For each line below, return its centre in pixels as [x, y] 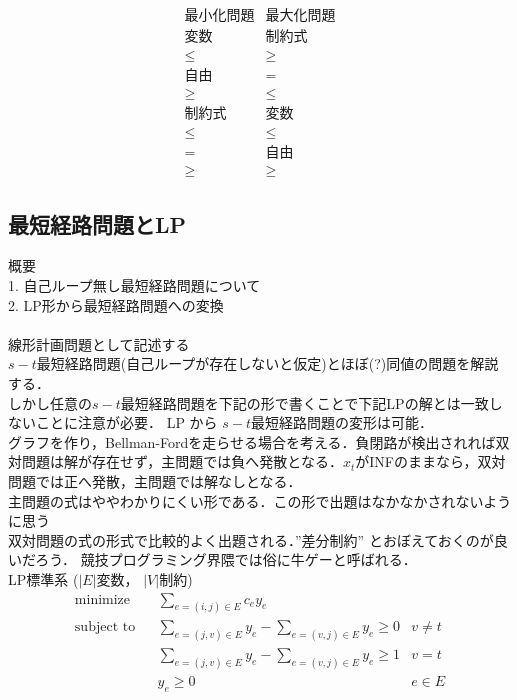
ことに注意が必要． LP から [126, 422]
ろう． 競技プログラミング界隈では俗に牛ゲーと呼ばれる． [226, 559]
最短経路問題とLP [97, 223]
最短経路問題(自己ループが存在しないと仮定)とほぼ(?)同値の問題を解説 [267, 363]
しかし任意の [50, 402]
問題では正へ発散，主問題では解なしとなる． [155, 481]
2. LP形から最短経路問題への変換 [116, 304]
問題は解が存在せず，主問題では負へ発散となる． [182, 461]
